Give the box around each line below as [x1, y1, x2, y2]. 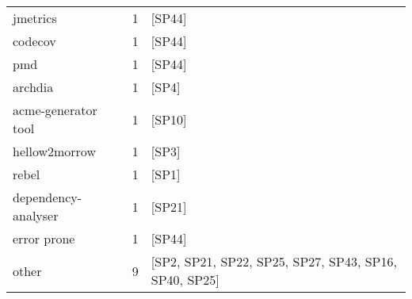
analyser [13, 206, 59, 224]
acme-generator [13, 101, 97, 119]
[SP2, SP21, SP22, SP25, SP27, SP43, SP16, [151, 252, 397, 270]
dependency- [13, 188, 82, 206]
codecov [13, 32, 56, 50]
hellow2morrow [13, 142, 96, 160]
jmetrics [13, 9, 57, 27]
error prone [13, 229, 75, 247]
